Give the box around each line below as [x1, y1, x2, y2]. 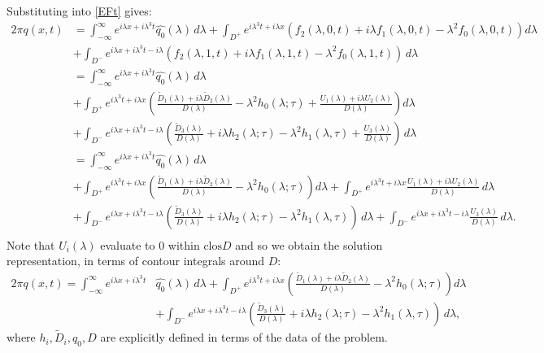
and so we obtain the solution [235, 236, 383, 253]
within [168, 236, 200, 253]
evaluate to [100, 236, 155, 253]
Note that [7, 236, 55, 253]
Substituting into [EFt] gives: [7, 2, 152, 19]
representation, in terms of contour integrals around [7, 252, 265, 269]
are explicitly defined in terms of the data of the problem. [100, 329, 388, 346]
